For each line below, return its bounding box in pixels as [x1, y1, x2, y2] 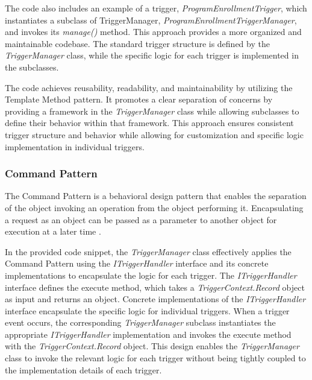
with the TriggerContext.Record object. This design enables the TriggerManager [5, 340, 299, 352]
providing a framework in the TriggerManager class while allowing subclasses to [5, 104, 299, 117]
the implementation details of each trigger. [5, 363, 162, 376]
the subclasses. [5, 60, 59, 73]
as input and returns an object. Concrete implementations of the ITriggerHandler [5, 293, 306, 305]
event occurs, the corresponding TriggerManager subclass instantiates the [5, 316, 276, 329]
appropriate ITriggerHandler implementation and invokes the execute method [5, 328, 292, 340]
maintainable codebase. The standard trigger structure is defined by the [5, 37, 270, 49]
